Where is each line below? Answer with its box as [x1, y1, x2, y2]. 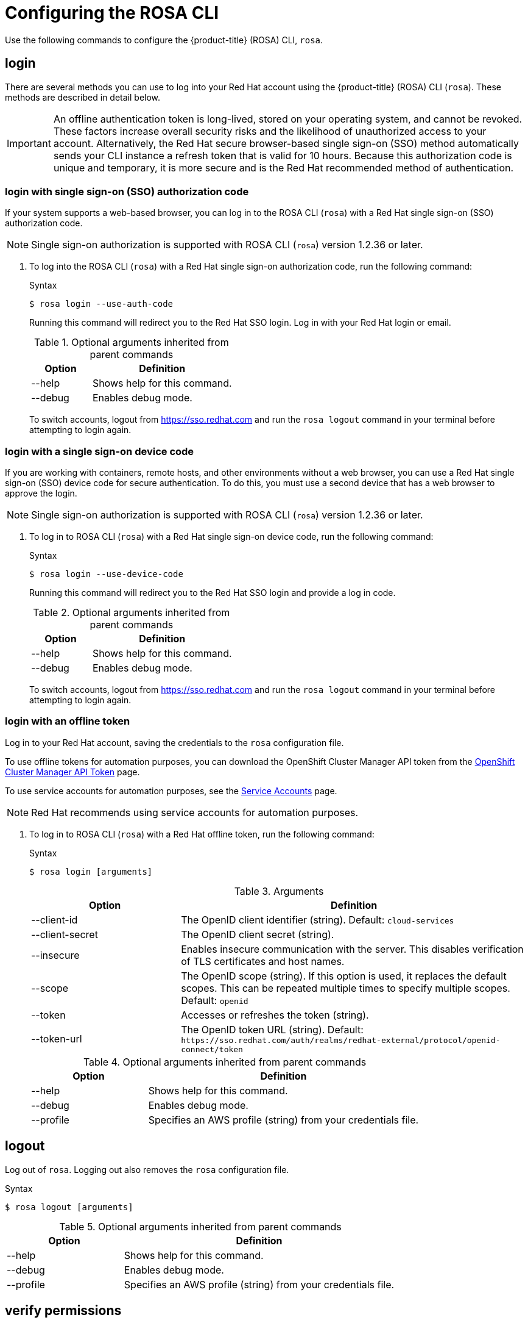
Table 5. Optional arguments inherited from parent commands [59, 1220, 342, 1233]
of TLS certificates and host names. [181, 955, 345, 967]
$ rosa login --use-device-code [29, 569, 183, 579]
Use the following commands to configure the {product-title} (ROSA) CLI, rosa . [5, 34, 323, 45]
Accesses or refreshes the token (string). [181, 1008, 369, 1021]
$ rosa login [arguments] [29, 866, 153, 877]
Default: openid [181, 994, 248, 1006]
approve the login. [5, 488, 77, 499]
